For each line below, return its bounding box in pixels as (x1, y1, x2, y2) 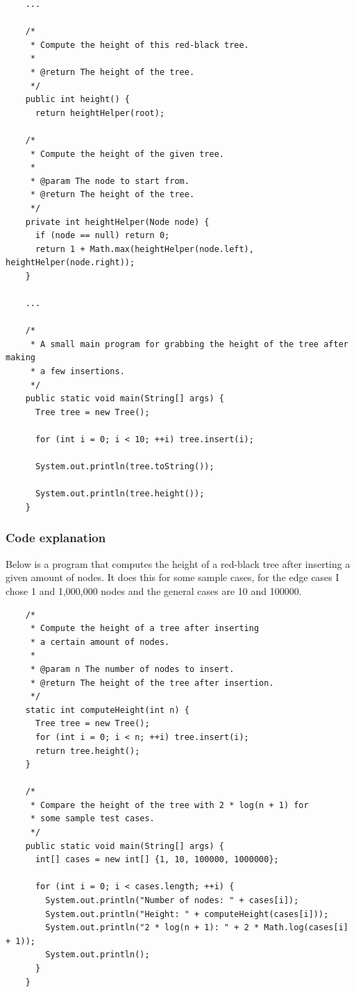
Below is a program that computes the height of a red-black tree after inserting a (6, 556, 350, 571)
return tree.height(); (35, 746, 140, 756)
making (6, 353, 35, 363)
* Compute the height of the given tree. (30, 149, 224, 159)
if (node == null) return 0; (35, 230, 170, 241)
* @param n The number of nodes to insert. (30, 664, 235, 674)
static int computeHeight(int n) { (25, 705, 189, 715)
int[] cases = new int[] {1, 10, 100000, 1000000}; (35, 855, 279, 865)
